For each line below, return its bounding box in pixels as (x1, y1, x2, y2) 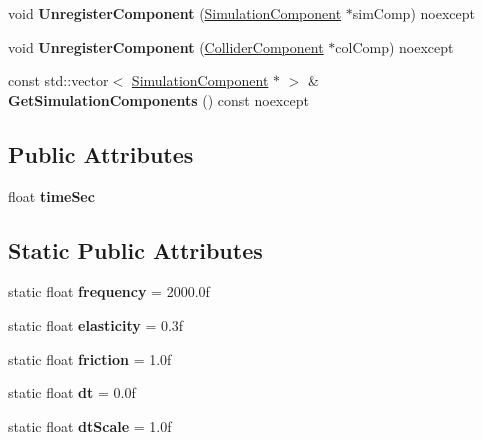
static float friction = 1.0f (8, 348, 172, 369)
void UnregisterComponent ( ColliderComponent (8, 36, 324, 57)
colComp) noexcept (335, 36, 454, 57)
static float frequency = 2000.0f (8, 281, 210, 302)
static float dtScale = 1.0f (8, 415, 172, 436)
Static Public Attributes (8, 234, 263, 265)
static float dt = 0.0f (8, 382, 136, 403)
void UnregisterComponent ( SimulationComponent (8, 3, 342, 23)
